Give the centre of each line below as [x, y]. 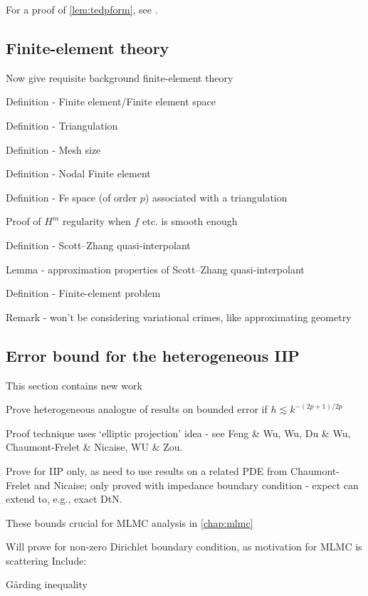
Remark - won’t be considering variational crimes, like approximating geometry [179, 317]
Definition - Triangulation [62, 125]
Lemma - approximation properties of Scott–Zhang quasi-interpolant [155, 269]
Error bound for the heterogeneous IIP [153, 355]
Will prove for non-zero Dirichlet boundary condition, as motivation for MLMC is [184, 547]
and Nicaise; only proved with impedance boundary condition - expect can [196, 485]
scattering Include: [46, 560]
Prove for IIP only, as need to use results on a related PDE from [147, 470]
